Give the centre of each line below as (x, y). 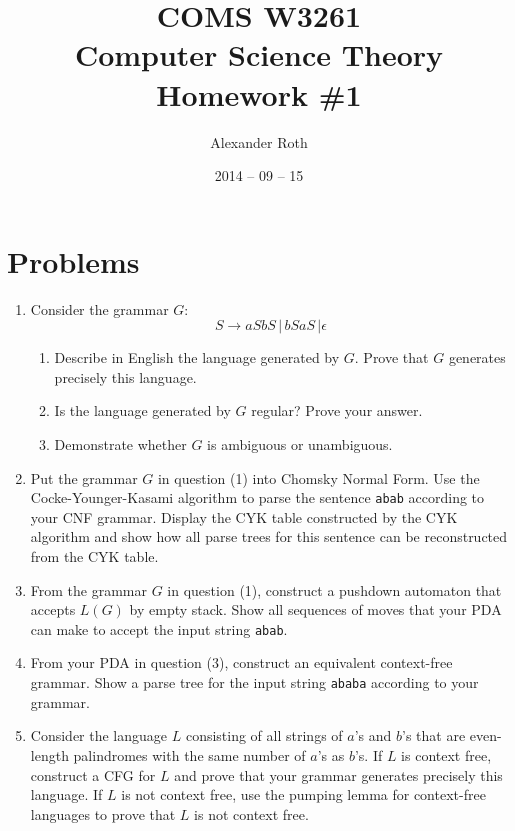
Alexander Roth (259, 141)
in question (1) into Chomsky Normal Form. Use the (318, 477)
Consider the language (99, 735)
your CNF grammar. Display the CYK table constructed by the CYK (244, 516)
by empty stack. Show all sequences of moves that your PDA (315, 609)
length (49, 754)
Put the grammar (84, 477)
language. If (66, 794)
